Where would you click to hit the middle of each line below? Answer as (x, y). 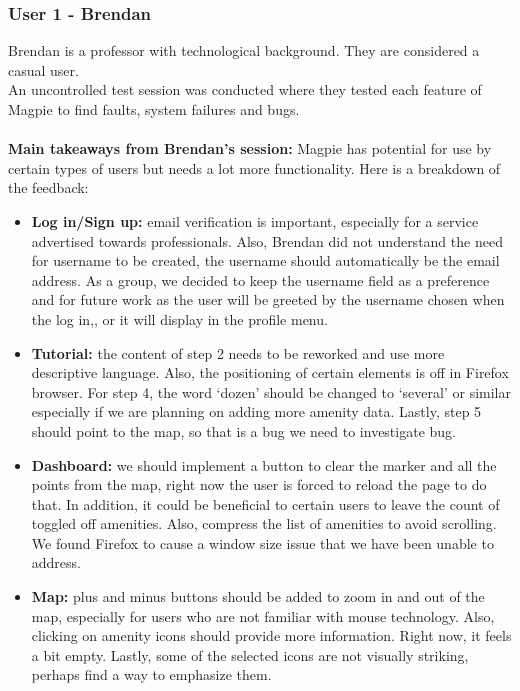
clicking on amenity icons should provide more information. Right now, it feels (271, 635)
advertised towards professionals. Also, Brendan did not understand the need (267, 240)
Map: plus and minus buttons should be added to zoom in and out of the (258, 596)
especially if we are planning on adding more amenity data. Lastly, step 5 (256, 411)
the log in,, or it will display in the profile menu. (179, 318)
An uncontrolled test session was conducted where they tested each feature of (245, 89)
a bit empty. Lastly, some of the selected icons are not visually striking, (250, 654)
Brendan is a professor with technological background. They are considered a (244, 50)
